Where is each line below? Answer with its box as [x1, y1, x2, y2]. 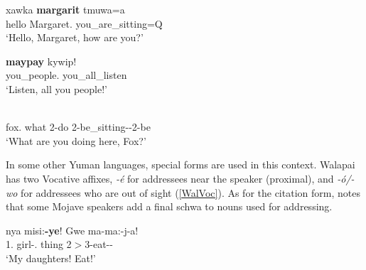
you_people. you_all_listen [6, 67, 127, 82]
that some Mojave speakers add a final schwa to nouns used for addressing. [6, 199, 333, 214]
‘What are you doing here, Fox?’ [6, 133, 146, 148]
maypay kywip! [6, 53, 77, 68]
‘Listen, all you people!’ [6, 81, 108, 96]
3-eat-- [85, 237, 113, 252]
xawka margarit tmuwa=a [6, 2, 125, 16]
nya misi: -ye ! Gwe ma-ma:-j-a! [6, 222, 139, 237]
